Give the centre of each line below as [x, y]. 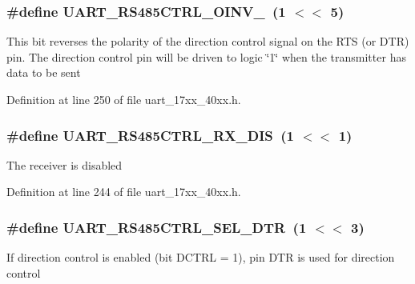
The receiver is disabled [64, 164]
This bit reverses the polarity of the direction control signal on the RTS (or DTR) [208, 41]
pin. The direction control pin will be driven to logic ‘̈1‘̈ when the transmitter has [206, 56]
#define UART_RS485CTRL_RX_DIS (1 [150, 135]
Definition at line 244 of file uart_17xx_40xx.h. [124, 192]
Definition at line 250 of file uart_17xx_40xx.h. [124, 99]
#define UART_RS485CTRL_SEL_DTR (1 [157, 227]
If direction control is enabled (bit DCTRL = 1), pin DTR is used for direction [201, 257]
